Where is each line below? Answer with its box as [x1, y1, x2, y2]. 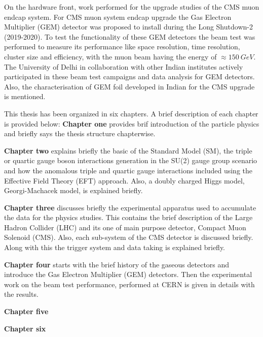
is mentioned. [4, 91, 46, 102]
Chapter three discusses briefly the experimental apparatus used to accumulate [4, 202, 256, 212]
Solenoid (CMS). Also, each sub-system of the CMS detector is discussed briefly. [4, 232, 253, 242]
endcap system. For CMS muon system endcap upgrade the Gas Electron [4, 11, 232, 22]
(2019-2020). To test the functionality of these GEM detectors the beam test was [4, 31, 255, 42]
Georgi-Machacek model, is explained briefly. [4, 185, 143, 196]
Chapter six [4, 323, 46, 333]
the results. [4, 289, 39, 299]
